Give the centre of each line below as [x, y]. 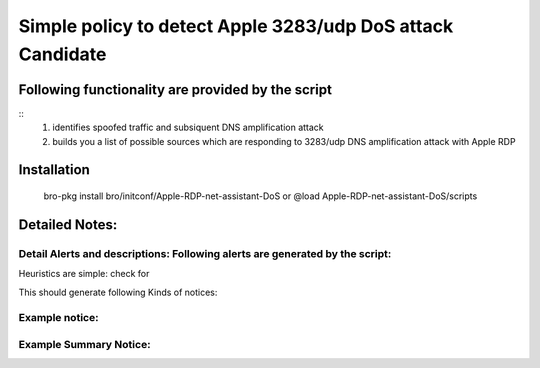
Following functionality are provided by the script [175, 89]
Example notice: [58, 318]
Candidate [62, 54]
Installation [54, 170]
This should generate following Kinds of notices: [118, 292]
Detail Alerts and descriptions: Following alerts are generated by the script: [205, 253]
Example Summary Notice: [84, 344]
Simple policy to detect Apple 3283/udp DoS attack [236, 26]
